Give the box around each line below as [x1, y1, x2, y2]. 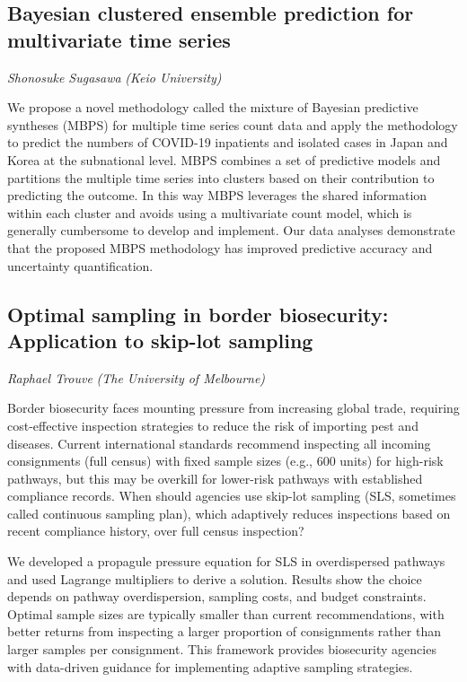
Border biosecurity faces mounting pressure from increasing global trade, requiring [7, 398, 460, 417]
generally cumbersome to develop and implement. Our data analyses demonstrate [7, 221, 455, 240]
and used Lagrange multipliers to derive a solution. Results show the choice [7, 569, 422, 588]
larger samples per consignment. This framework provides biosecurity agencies [7, 640, 436, 659]
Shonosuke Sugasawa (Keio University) [7, 67, 222, 86]
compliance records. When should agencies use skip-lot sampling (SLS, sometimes [7, 486, 456, 505]
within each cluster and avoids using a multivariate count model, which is [7, 203, 412, 222]
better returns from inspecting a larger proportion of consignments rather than [7, 622, 441, 641]
